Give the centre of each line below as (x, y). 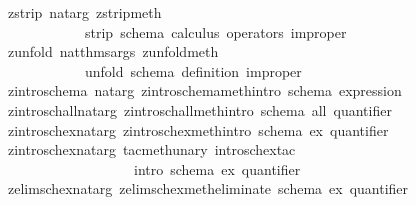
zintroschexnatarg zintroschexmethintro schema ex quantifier (198, 129)
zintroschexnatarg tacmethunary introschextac (151, 149)
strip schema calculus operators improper (215, 31)
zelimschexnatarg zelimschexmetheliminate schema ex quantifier (208, 188)
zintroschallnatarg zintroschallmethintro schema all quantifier (199, 109)
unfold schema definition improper (193, 70)
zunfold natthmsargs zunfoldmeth (113, 51)
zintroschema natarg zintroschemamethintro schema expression (204, 90)
